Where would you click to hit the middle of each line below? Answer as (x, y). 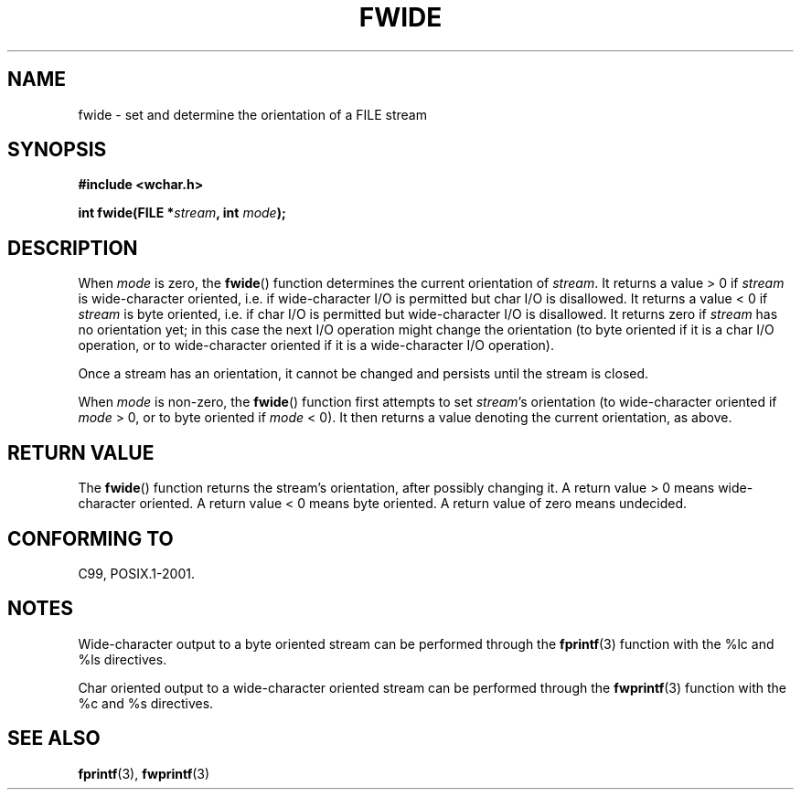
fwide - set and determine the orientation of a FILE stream (252, 114)
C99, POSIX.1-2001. (136, 573)
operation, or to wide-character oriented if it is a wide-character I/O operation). (316, 345)
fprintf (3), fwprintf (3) (144, 773)
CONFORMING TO (91, 538)
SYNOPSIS (57, 150)
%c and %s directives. (146, 703)
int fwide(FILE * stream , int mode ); (182, 213)
